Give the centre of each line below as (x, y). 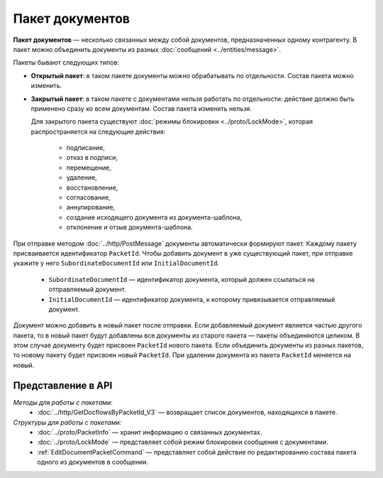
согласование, (89, 197)
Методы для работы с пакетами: (63, 402)
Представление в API (63, 385)
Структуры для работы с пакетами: (67, 422)
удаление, (82, 178)
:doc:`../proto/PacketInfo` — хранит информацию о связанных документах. (150, 432)
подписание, (86, 148)
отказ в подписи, (92, 158)
